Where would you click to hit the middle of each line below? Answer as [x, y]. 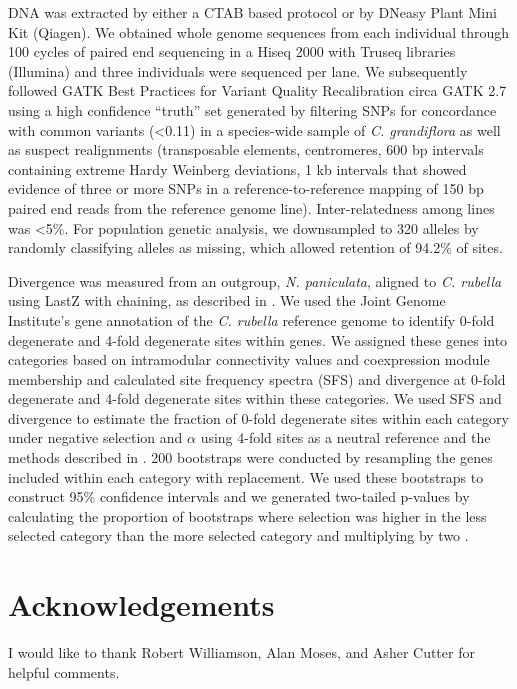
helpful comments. [64, 671]
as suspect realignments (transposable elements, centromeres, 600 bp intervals [246, 149]
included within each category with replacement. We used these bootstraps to [246, 476]
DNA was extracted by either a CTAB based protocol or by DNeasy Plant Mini [252, 12]
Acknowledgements [141, 604]
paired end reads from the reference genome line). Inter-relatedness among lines [251, 207]
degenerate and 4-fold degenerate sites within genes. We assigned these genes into [258, 339]
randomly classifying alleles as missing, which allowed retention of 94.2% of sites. [255, 247]
